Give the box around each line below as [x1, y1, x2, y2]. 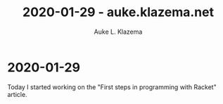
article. [7, 90, 27, 98]
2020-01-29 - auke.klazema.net [22, 4, 215, 20]
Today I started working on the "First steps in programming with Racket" [7, 82, 217, 91]
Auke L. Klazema [94, 27, 143, 36]
